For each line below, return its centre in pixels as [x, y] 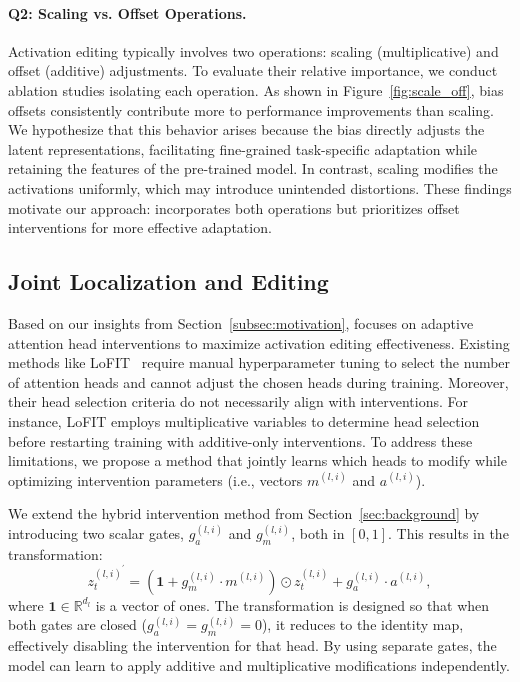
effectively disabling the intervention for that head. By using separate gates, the [252, 645]
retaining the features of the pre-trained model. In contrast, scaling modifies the [253, 168]
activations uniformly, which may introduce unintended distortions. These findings [260, 187]
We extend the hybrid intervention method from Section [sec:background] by [244, 513]
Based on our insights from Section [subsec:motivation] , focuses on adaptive [241, 322]
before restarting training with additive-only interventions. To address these [240, 440]
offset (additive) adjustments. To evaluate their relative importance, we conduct [253, 70]
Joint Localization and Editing [168, 281]
